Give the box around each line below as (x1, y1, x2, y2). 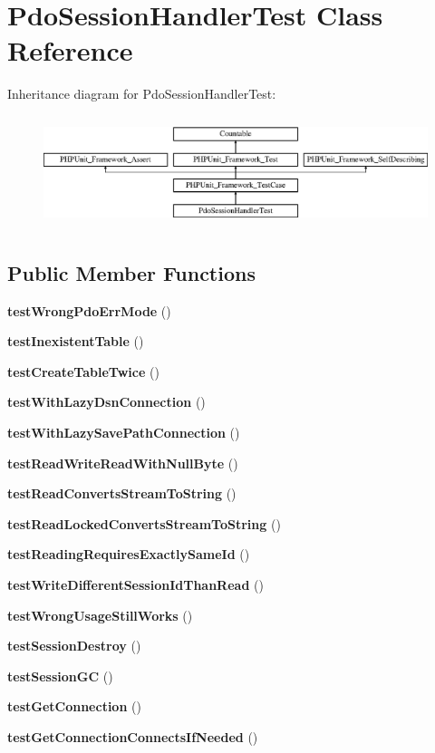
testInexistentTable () (7, 332, 144, 351)
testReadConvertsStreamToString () (7, 484, 237, 503)
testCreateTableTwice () (7, 362, 159, 381)
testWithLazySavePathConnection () (7, 422, 240, 441)
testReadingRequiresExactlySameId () (7, 545, 250, 564)
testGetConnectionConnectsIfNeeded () (7, 727, 258, 746)
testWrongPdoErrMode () (7, 301, 171, 320)
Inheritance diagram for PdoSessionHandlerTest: (7, 84, 276, 103)
